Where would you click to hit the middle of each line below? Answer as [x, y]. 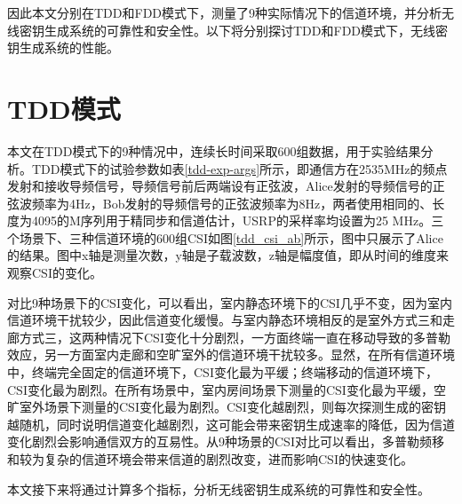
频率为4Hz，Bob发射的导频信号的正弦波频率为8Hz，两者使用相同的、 [232, 203]
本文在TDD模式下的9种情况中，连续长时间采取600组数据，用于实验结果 [214, 150]
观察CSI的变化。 [55, 273]
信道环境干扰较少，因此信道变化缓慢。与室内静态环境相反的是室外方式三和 [225, 320]
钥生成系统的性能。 [63, 47]
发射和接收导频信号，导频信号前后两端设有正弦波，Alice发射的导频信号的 [220, 186]
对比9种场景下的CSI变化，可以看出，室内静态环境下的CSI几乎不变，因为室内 [230, 302]
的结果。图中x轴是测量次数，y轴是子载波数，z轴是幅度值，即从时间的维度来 [228, 255]
